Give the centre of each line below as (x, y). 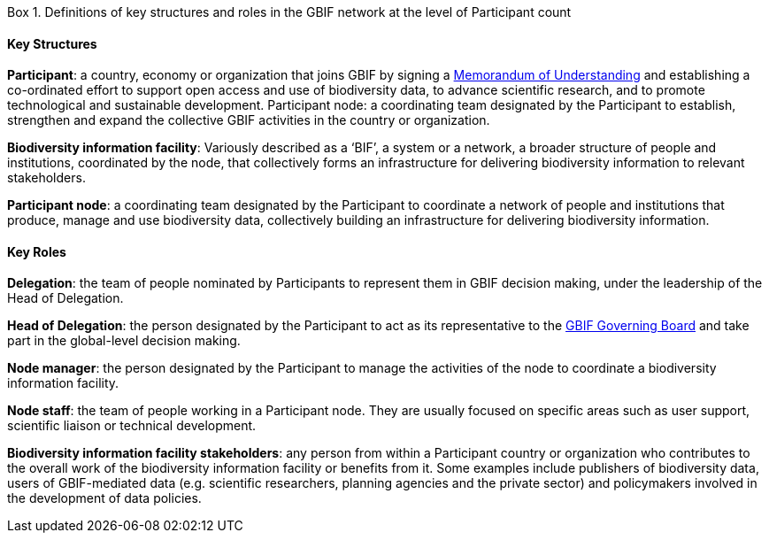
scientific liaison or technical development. (132, 426)
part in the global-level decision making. (124, 341)
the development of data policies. (104, 498)
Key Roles (37, 251)
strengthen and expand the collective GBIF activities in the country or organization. (249, 120)
